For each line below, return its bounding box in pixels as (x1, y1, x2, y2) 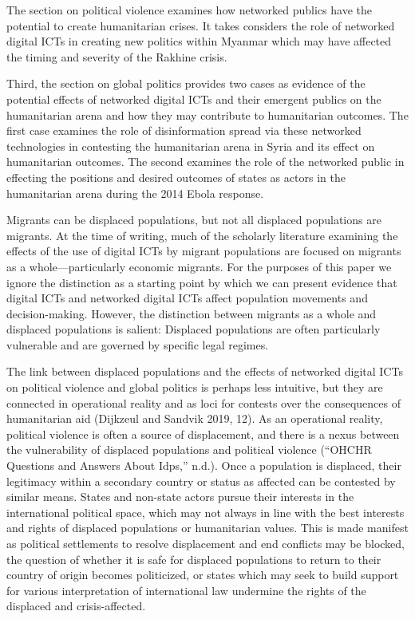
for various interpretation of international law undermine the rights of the (6, 582, 366, 598)
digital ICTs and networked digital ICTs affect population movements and (6, 290, 368, 306)
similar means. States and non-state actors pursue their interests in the (6, 488, 354, 505)
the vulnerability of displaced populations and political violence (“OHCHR (6, 441, 372, 458)
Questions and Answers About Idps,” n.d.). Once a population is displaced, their (6, 457, 401, 474)
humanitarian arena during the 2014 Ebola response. (6, 184, 264, 201)
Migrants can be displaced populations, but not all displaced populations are (6, 211, 381, 228)
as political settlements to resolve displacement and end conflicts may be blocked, (6, 535, 405, 551)
